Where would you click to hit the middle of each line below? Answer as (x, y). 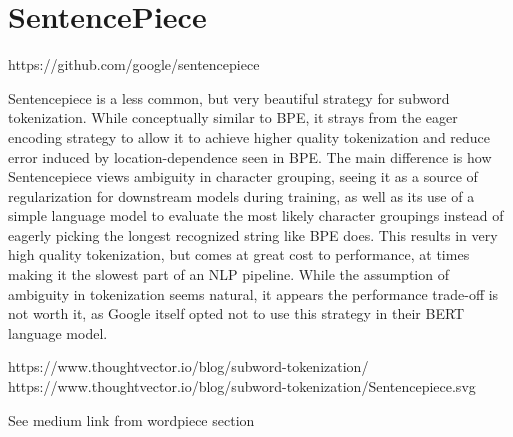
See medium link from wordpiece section (131, 419)
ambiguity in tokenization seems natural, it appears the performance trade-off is (253, 293)
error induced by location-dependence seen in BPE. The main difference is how (250, 156)
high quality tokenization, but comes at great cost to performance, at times (239, 254)
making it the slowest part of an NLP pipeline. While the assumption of (228, 274)
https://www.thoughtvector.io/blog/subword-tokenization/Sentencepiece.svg (242, 386)
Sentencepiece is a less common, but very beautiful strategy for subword (229, 97)
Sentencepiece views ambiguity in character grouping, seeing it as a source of (243, 176)
